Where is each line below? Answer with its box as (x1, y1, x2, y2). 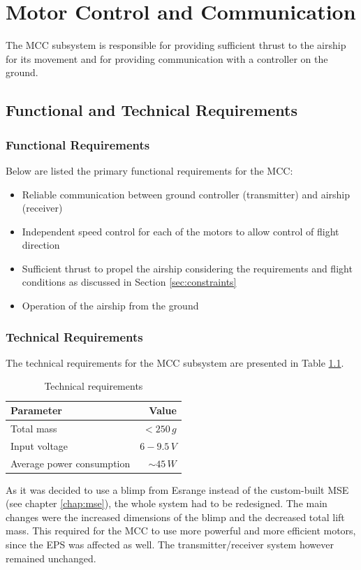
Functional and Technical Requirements (6, 99, 298, 121)
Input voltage (10, 438, 68, 453)
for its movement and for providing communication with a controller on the (6, 51, 328, 66)
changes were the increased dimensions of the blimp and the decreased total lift (6, 509, 345, 524)
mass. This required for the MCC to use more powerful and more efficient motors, (6, 523, 356, 538)
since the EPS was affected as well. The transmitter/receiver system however (6, 537, 334, 552)
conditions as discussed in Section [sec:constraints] (22, 275, 237, 289)
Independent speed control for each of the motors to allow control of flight (22, 224, 339, 238)
